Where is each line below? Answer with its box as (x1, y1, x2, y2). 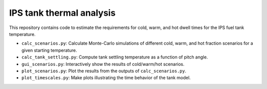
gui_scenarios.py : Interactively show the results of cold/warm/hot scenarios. (21, 61, 185, 67)
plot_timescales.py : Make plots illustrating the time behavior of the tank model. (21, 75, 191, 81)
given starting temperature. (21, 47, 77, 53)
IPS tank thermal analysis (9, 7, 116, 18)
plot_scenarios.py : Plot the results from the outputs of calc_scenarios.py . (21, 68, 186, 74)
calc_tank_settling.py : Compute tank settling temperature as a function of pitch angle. (21, 54, 208, 60)
